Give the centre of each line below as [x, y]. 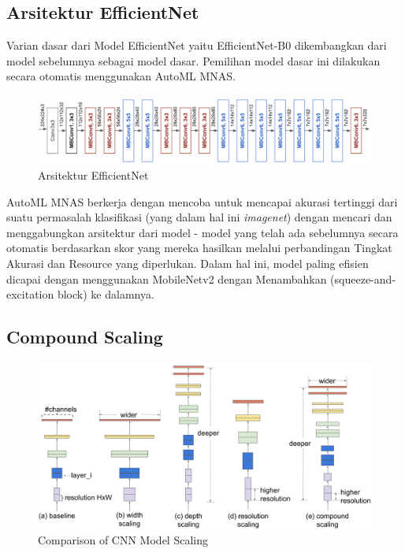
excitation [30, 294]
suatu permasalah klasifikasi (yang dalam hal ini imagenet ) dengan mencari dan [199, 217]
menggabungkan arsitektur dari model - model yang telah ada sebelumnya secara [202, 232]
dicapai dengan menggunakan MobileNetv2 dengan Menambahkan [167, 278]
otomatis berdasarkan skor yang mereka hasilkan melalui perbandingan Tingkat [199, 248]
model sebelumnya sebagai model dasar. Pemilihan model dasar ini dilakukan [193, 60]
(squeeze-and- [363, 278]
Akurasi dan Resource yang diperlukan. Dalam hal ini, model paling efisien [188, 263]
